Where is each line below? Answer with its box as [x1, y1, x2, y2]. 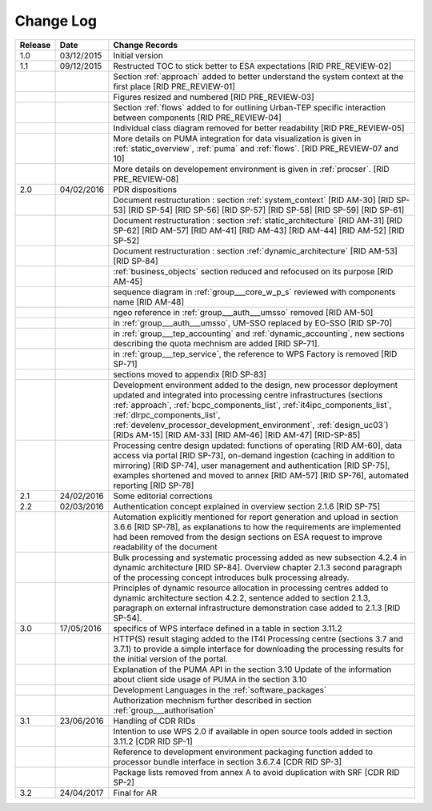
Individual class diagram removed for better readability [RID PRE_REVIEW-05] [113, 122, 405, 134]
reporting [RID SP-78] [113, 480, 194, 491]
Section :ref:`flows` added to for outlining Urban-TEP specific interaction [113, 102, 386, 113]
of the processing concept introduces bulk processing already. [113, 572, 350, 583]
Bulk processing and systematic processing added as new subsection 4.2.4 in [113, 552, 407, 563]
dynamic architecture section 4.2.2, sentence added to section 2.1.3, [113, 592, 371, 603]
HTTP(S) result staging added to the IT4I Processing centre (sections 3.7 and [113, 633, 404, 644]
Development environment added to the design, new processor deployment [113, 379, 398, 390]
